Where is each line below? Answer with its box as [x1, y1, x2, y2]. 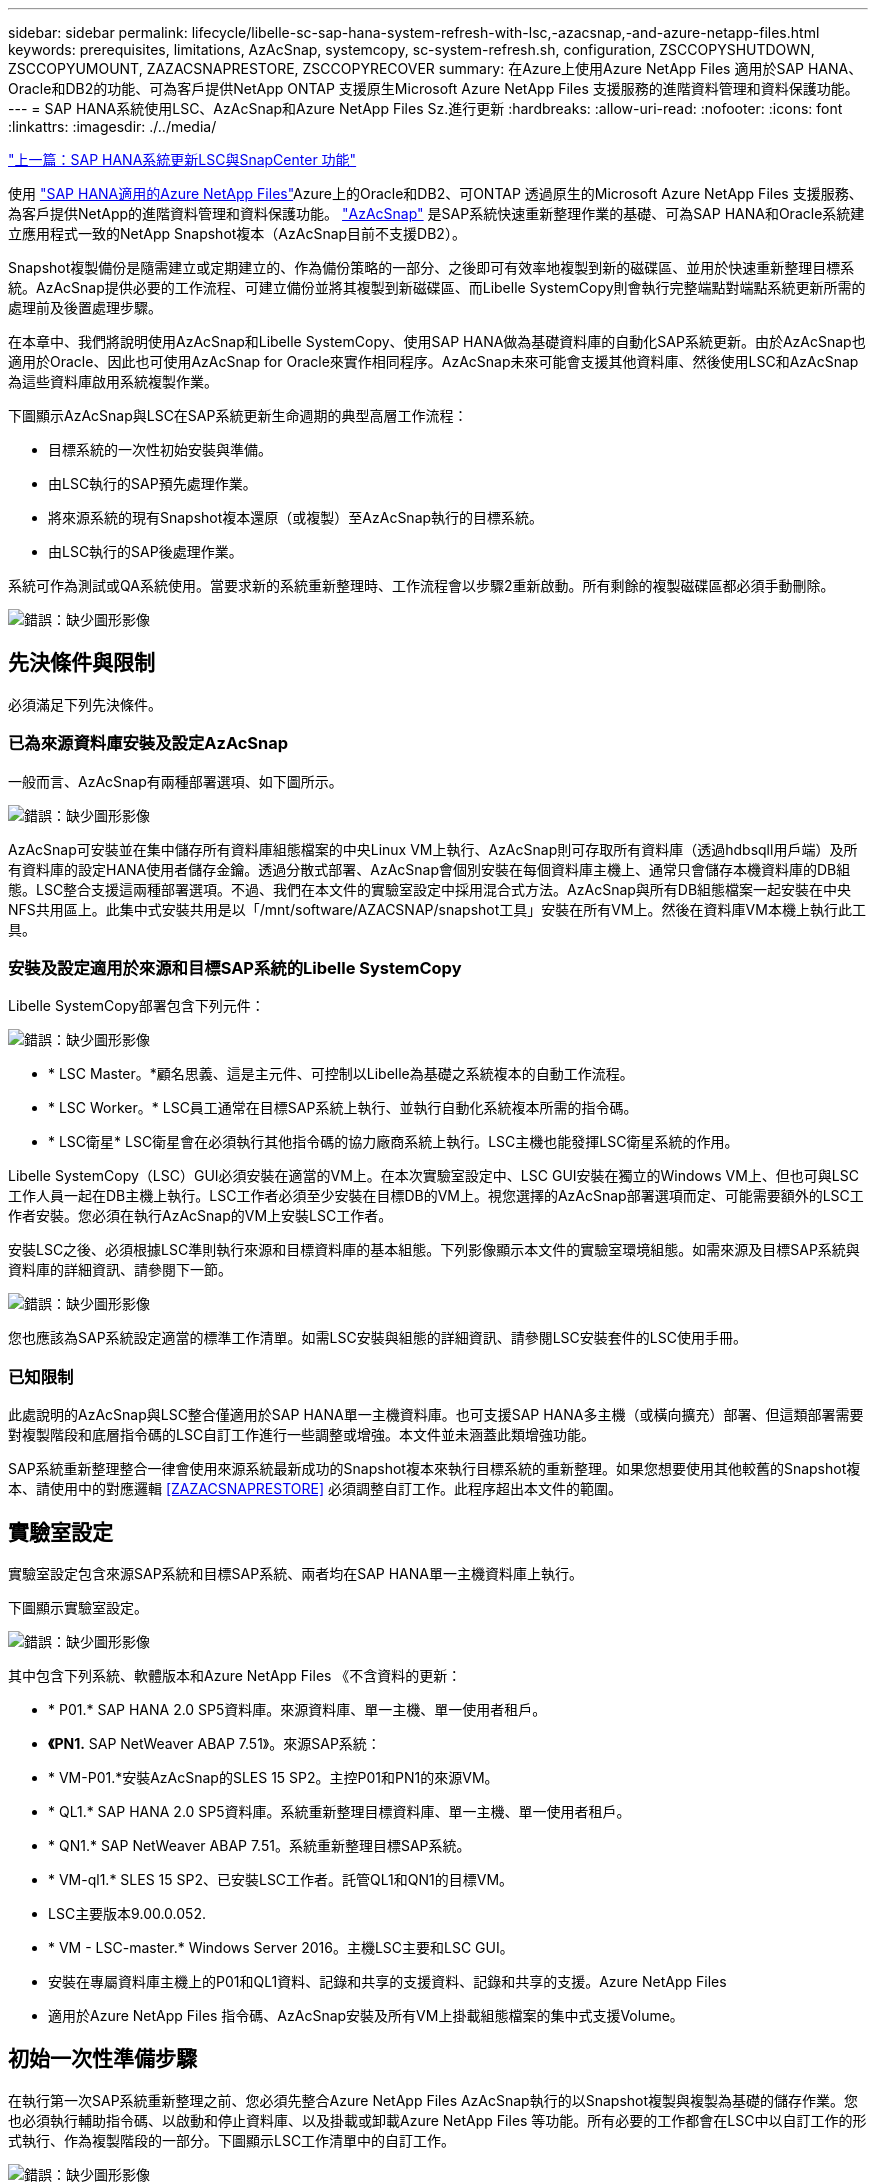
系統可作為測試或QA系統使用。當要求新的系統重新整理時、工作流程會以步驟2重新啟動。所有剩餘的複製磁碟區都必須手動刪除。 [8, 577, 835, 594]
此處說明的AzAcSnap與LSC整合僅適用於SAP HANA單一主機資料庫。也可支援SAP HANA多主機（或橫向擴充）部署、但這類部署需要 [8, 1406, 864, 1424]
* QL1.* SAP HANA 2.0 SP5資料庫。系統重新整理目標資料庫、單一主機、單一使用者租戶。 [48, 1802, 631, 1820]
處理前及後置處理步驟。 [8, 299, 162, 316]
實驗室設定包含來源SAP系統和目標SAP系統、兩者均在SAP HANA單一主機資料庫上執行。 [8, 1564, 583, 1582]
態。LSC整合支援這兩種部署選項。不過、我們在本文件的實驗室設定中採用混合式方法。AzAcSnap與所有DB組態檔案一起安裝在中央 [8, 880, 852, 898]
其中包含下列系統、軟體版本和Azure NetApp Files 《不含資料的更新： [8, 1666, 462, 1684]
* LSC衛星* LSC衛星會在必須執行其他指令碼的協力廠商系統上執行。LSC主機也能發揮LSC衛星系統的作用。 [48, 1133, 739, 1151]
